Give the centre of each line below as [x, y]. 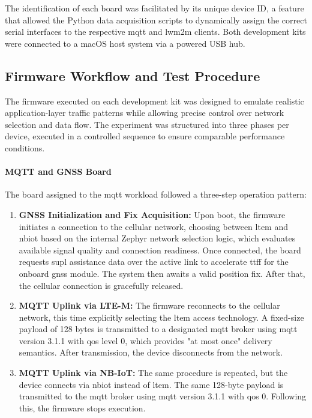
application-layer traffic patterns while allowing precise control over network [145, 113]
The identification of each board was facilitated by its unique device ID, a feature [154, 8]
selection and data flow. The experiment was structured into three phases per [147, 124]
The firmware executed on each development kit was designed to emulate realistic [154, 101]
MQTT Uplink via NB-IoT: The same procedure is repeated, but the [153, 373]
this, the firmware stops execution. [82, 407]
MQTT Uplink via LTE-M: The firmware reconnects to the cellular [149, 305]
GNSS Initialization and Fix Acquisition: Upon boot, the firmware [152, 214]
